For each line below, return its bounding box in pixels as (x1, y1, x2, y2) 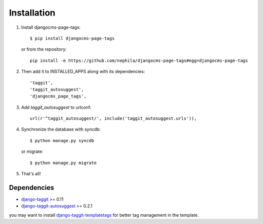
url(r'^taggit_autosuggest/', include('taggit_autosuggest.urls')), (30, 116, 197, 121)
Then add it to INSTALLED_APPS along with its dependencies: (21, 69, 145, 75)
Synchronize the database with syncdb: (21, 127, 101, 132)
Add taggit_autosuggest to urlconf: (21, 104, 92, 110)
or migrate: (21, 149, 43, 154)
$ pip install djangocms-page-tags (30, 36, 115, 41)
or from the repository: (21, 46, 67, 52)
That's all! (21, 171, 41, 177)
